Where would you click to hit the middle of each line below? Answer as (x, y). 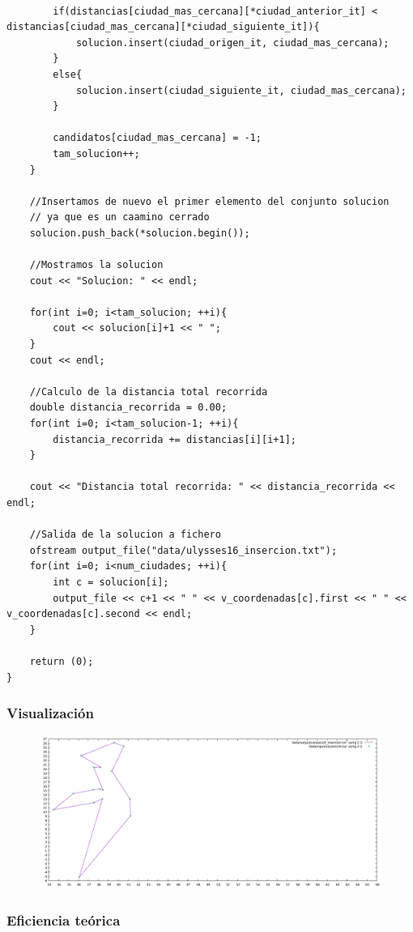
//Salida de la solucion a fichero (125, 535)
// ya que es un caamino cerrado (119, 217)
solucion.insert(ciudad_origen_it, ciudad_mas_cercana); (232, 43)
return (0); (62, 661)
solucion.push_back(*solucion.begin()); (140, 233)
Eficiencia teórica (64, 919)
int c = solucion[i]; (111, 582)
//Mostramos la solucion (96, 265)
